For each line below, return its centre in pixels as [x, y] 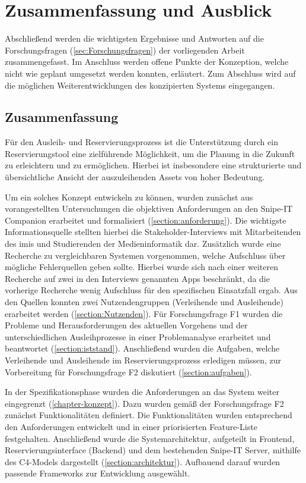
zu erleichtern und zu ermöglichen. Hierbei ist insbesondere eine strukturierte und [153, 165]
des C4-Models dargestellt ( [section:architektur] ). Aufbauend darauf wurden [143, 461]
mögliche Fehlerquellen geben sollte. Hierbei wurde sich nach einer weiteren [141, 267]
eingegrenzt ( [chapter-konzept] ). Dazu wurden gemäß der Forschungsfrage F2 [144, 403]
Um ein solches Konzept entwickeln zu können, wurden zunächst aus [129, 197]
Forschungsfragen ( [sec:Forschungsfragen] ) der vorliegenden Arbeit [125, 50]
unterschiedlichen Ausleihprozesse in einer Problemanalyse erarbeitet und [138, 336]
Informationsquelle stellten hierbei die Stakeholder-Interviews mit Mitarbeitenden [153, 232]
